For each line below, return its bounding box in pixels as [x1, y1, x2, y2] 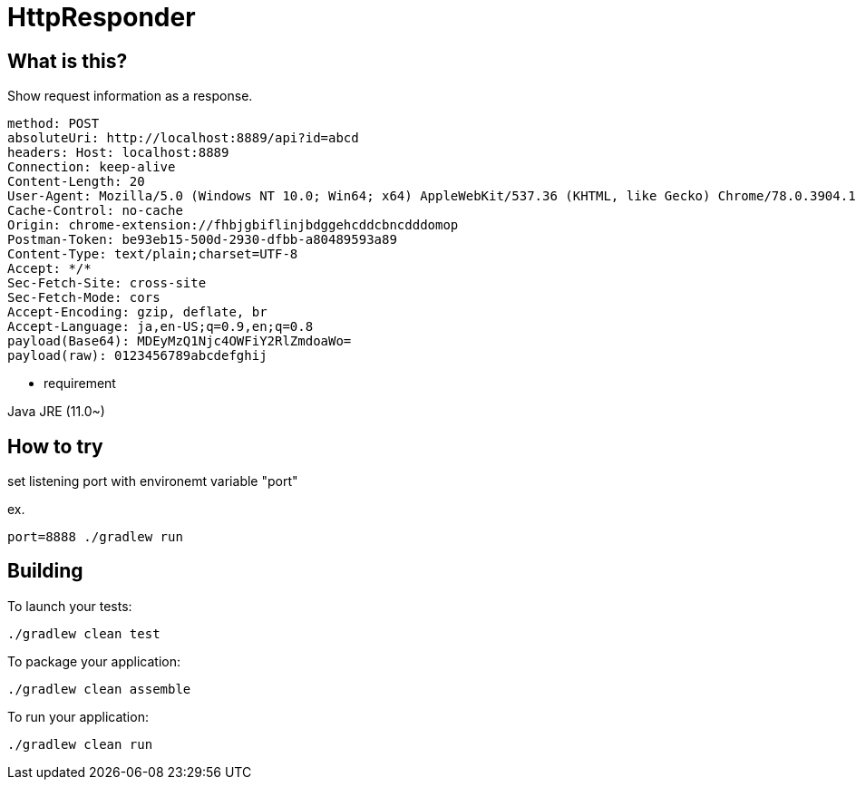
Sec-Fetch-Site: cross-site [7, 276, 207, 291]
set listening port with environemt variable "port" [7, 473, 298, 490]
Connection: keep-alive [7, 160, 176, 175]
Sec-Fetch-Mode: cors [7, 290, 160, 306]
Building [7, 559, 83, 583]
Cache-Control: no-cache [7, 203, 183, 219]
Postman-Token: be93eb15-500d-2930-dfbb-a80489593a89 [7, 232, 397, 248]
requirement [44, 375, 116, 392]
